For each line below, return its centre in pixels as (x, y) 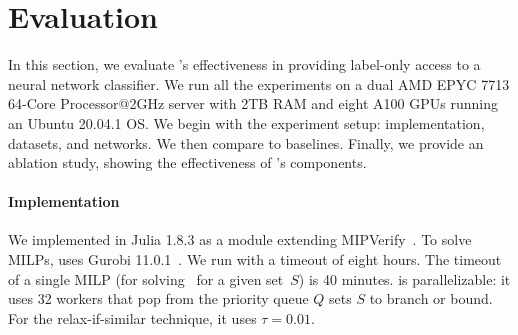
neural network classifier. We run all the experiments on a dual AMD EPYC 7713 (259, 83)
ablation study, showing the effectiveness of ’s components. (187, 162)
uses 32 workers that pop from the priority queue (158, 298)
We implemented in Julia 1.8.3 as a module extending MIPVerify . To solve (240, 239)
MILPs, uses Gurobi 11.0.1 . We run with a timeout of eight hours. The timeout (255, 259)
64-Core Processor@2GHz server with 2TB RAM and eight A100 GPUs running (253, 103)
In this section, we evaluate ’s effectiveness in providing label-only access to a (244, 64)
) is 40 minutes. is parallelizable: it (404, 278)
